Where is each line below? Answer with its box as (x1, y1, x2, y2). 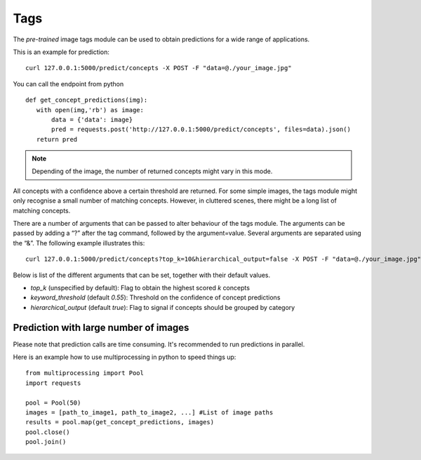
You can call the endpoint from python (13, 79, 124, 88)
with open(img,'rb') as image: (36, 106, 144, 114)
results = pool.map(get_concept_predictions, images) (25, 418, 214, 426)
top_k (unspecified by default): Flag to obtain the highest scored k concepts (30, 283, 250, 292)
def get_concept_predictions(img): (25, 96, 148, 104)
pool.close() (25, 428, 70, 436)
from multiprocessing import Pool (25, 369, 144, 377)
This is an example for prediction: (13, 48, 110, 56)
